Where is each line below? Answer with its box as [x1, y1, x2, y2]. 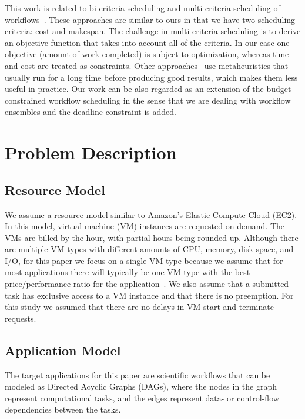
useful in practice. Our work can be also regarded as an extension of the [5, 83, 264, 95]
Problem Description [5, 140, 177, 164]
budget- [266, 83, 294, 95]
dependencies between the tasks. [5, 403, 121, 415]
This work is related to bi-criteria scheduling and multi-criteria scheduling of [5, 2, 280, 14]
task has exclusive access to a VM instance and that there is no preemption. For [5, 289, 294, 301]
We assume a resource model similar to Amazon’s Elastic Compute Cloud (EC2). [5, 208, 297, 220]
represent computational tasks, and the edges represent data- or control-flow [5, 391, 279, 404]
